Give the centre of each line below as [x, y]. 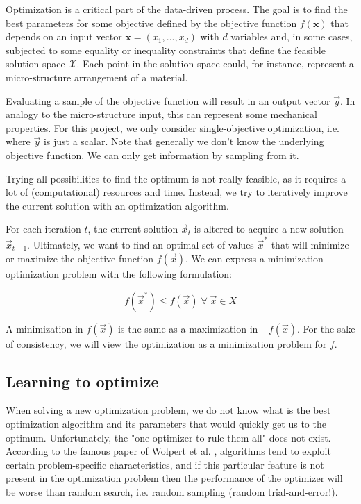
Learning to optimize [82, 381]
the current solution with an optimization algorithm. [117, 205]
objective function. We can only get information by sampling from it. [152, 154]
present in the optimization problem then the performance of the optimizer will [174, 478]
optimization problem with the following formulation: [119, 274]
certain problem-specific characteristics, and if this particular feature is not [165, 464]
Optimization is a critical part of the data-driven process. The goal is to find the [177, 9]
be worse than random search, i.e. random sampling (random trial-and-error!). [172, 492]
